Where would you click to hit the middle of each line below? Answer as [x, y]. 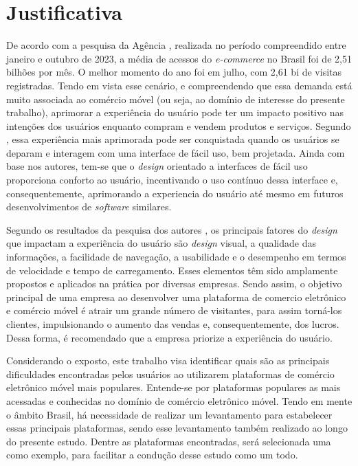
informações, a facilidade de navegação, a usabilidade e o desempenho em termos [176, 257]
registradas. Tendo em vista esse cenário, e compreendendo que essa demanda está [179, 85]
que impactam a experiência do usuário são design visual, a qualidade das [161, 243]
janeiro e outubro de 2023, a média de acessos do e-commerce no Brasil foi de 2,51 [179, 58]
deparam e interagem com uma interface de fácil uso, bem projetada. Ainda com [176, 152]
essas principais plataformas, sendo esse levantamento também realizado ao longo [177, 428]
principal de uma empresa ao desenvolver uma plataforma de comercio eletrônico [176, 297]
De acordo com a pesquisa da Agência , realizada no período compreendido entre [176, 45]
